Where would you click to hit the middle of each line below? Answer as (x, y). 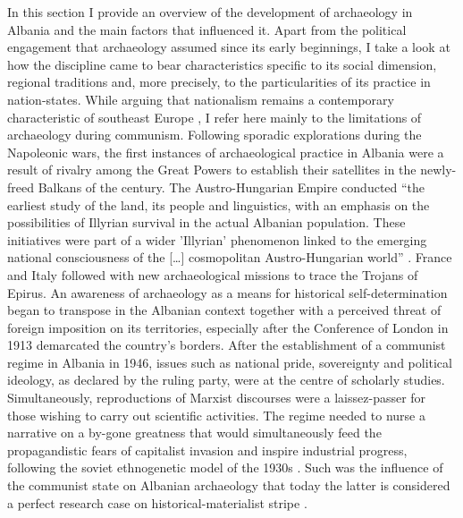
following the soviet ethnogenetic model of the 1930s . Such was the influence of (225, 467)
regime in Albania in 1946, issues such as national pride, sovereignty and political (230, 362)
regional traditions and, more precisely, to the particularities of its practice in (219, 82)
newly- (438, 170)
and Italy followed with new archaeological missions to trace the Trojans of (213, 274)
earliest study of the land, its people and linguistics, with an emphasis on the (219, 204)
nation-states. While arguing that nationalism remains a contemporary (201, 99)
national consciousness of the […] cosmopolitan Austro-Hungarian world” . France (230, 257)
